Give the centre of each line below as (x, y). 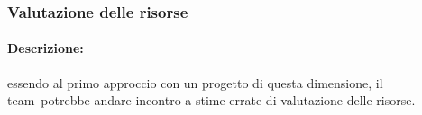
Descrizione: (46, 48)
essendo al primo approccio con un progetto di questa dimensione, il (195, 82)
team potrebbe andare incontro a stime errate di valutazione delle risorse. (211, 100)
